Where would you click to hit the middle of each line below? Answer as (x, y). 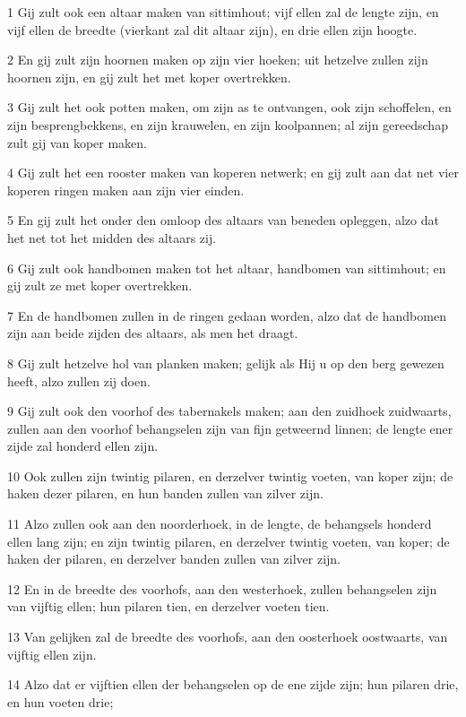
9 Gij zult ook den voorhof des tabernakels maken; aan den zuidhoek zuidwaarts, (229, 411)
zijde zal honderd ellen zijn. (83, 446)
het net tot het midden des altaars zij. (112, 237)
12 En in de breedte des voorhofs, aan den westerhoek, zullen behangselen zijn (222, 588)
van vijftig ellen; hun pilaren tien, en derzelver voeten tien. (168, 606)
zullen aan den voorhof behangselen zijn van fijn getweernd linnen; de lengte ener (230, 428)
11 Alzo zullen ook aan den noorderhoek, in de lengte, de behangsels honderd (220, 524)
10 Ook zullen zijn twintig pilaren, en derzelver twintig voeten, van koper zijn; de (230, 475)
